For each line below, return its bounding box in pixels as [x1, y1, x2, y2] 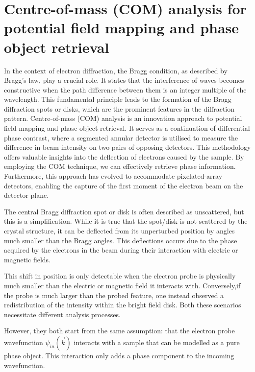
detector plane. [4, 190, 49, 200]
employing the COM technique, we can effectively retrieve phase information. [4, 161, 236, 171]
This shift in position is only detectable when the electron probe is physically [4, 271, 236, 281]
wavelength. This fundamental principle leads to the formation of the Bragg [4, 94, 231, 104]
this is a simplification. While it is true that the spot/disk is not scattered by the [4, 216, 248, 226]
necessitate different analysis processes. [4, 309, 121, 319]
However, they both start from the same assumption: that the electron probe [4, 325, 235, 336]
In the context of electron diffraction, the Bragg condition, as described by [4, 65, 228, 75]
